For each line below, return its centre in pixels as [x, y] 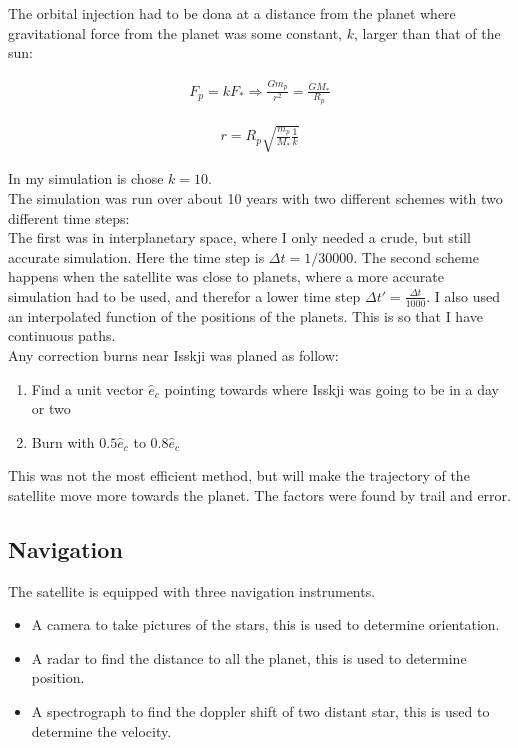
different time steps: [69, 217]
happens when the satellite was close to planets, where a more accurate [226, 276]
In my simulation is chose [86, 178]
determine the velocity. [101, 730]
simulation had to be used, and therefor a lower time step [184, 295]
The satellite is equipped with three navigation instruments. [192, 590]
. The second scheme [416, 256]
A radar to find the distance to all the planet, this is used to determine [249, 657]
